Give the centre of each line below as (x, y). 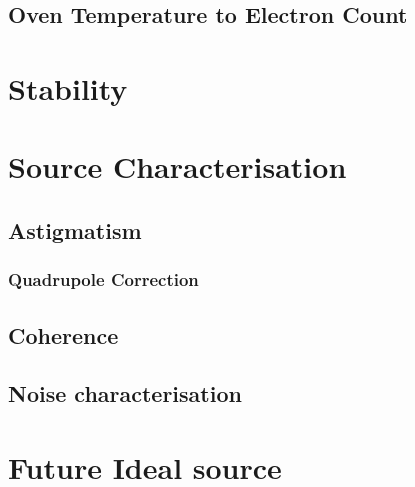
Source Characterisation (177, 166)
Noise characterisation (125, 393)
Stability (68, 87)
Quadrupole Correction (103, 279)
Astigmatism (75, 229)
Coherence (63, 334)
